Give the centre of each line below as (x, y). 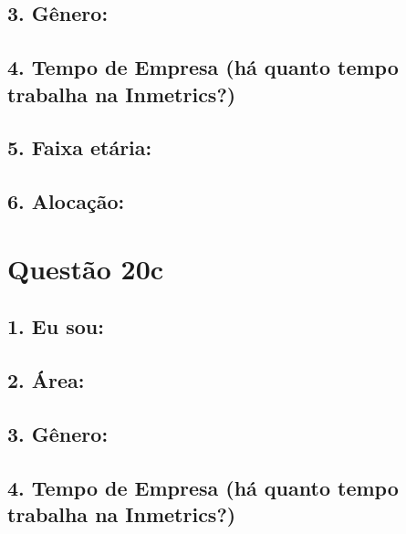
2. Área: (46, 380)
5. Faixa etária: (80, 147)
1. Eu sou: (56, 326)
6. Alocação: (66, 201)
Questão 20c (86, 268)
